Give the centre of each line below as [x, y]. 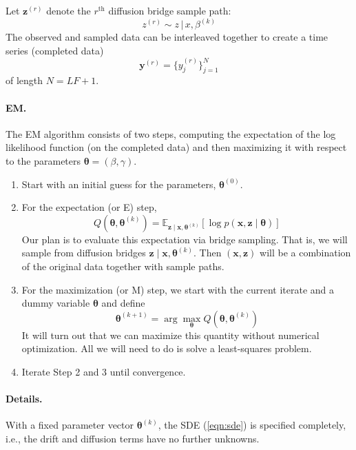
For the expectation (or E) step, [89, 207]
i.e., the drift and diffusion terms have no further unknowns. [133, 438]
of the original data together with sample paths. [123, 266]
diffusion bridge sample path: [170, 10]
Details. [24, 399]
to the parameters [43, 161]
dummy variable [56, 303]
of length [24, 80]
